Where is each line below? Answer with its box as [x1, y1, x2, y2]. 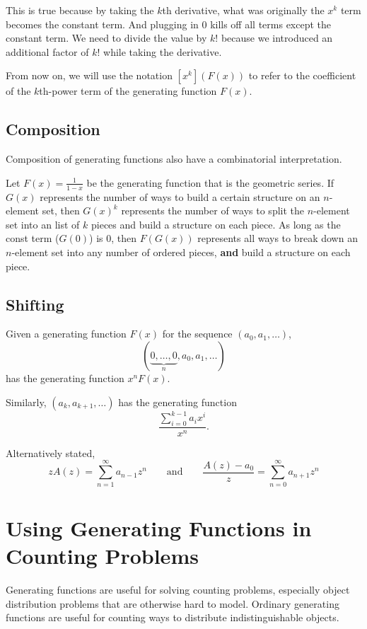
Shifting [6, 293, 64, 315]
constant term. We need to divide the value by [6, 30, 207, 45]
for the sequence [162, 326, 233, 341]
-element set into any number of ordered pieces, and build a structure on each [11, 244, 351, 259]
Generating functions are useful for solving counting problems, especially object [6, 582, 350, 596]
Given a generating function [6, 326, 127, 341]
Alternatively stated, [6, 445, 95, 460]
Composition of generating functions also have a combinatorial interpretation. [6, 151, 342, 166]
